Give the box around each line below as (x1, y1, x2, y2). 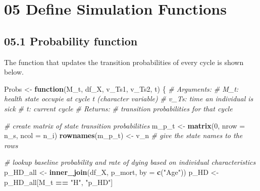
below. (4, 67, 24, 77)
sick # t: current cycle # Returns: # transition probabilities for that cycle (4, 103, 233, 113)
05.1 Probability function (4, 33, 138, 48)
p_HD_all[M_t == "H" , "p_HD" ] (4, 176, 113, 187)
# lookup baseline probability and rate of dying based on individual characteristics (4, 157, 256, 167)
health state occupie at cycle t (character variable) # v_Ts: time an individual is (4, 93, 253, 104)
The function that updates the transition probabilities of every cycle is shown (4, 56, 244, 67)
